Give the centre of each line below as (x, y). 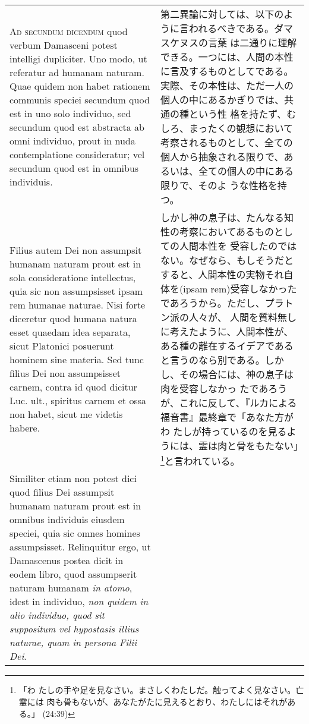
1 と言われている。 (200, 460)
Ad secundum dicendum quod (69, 31)
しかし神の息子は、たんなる (223, 217)
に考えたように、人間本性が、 (227, 331)
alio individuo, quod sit (57, 615)
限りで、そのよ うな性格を (219, 185)
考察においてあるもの (227, 232)
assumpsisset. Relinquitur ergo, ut (80, 547)
